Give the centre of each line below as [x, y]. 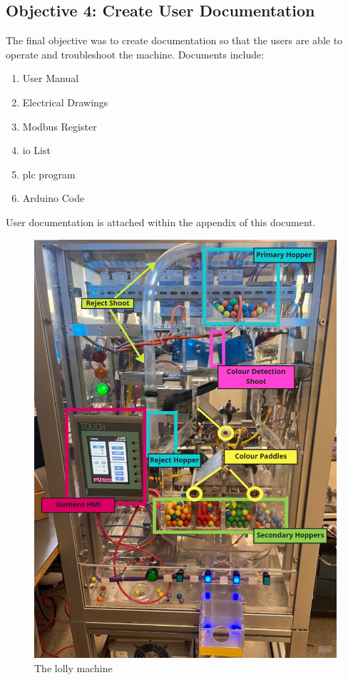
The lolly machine [73, 668]
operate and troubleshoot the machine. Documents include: [135, 54]
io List [36, 150]
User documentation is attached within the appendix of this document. [161, 222]
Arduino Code [53, 198]
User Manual [51, 78]
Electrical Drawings [65, 102]
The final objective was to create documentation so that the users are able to [174, 40]
